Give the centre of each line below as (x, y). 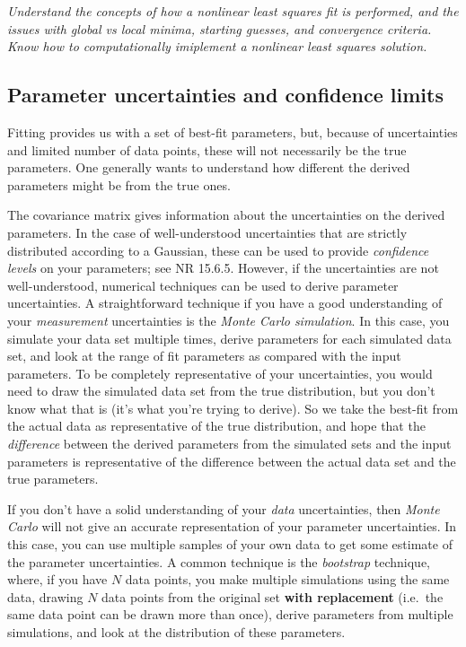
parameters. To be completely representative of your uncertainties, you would (220, 373)
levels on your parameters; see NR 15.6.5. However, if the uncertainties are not (223, 268)
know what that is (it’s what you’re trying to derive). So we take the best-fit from (233, 408)
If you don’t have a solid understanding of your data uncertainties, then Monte (224, 508)
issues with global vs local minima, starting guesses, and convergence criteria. (220, 28)
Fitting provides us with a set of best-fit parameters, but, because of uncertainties (233, 131)
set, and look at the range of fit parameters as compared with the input (204, 356)
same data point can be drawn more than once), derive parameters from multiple (230, 614)
